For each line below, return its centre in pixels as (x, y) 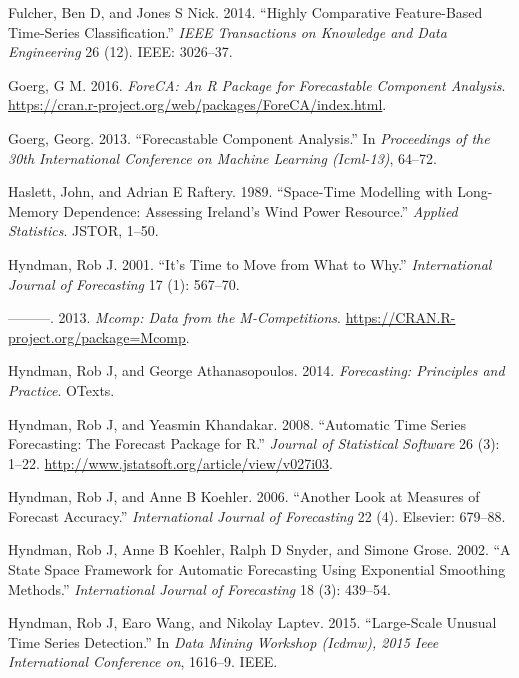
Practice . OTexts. (61, 389)
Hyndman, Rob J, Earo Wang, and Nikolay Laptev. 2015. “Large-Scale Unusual (252, 622)
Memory (33, 210)
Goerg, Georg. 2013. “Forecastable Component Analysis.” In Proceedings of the (249, 137)
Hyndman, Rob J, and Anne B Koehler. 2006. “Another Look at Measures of (244, 496)
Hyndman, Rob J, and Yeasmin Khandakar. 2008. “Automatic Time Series (237, 423)
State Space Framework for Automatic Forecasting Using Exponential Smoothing (257, 569)
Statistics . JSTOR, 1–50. (83, 230)
